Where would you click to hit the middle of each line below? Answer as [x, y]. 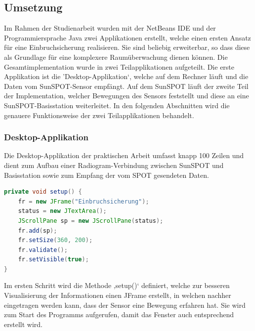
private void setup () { [43, 192]
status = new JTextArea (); [62, 211]
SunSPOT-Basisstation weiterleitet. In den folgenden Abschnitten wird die [117, 105]
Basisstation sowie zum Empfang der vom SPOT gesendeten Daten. [106, 175]
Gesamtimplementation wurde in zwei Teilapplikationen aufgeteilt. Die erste [119, 66]
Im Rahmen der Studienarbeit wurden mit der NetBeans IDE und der [110, 28]
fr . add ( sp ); [38, 230]
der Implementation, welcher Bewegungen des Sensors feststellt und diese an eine [127, 96]
